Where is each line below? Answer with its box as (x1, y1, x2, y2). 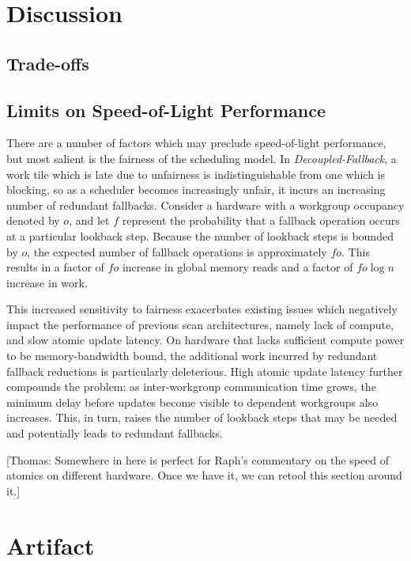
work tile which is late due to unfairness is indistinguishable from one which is (6, 165, 385, 182)
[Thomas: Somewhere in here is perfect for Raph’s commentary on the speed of (6, 451, 390, 468)
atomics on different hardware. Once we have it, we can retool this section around (6, 467, 402, 483)
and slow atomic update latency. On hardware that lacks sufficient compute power (6, 332, 405, 348)
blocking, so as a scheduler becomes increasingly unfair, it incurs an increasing (6, 181, 386, 198)
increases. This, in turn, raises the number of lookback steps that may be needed (6, 409, 398, 426)
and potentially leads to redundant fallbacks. (6, 425, 223, 442)
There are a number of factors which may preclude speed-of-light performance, (6, 135, 386, 151)
